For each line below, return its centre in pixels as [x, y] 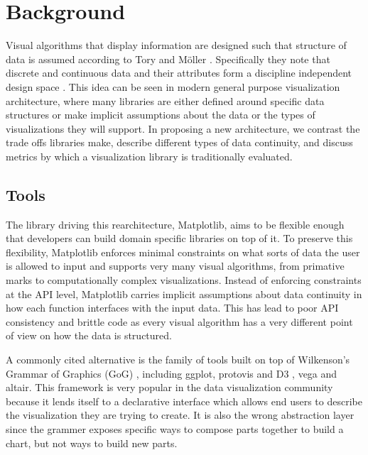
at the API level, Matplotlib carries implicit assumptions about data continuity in [184, 294]
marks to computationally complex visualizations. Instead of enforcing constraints [184, 280]
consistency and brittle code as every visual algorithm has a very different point [179, 321]
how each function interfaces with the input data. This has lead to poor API [172, 308]
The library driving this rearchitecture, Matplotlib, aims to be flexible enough [175, 224]
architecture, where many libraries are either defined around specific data [165, 100]
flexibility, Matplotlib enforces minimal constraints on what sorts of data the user [183, 252]
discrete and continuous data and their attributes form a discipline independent [179, 73]
